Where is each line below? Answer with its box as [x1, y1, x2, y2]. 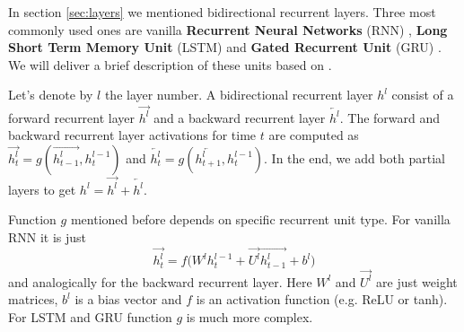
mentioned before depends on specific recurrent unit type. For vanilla [70, 210, 451, 229]
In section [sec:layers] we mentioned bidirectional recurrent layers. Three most [8, 3, 436, 21]
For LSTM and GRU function [8, 308, 172, 326]
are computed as [268, 126, 359, 144]
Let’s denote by [8, 85, 93, 104]
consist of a [391, 85, 454, 104]
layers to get [8, 179, 76, 198]
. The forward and [339, 108, 441, 127]
